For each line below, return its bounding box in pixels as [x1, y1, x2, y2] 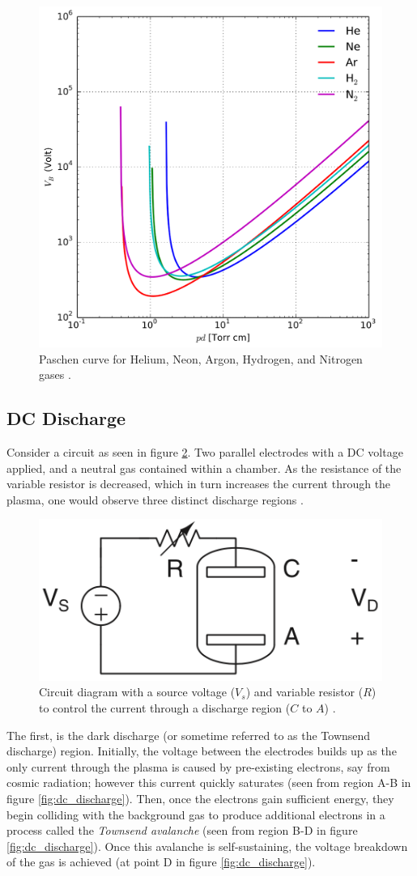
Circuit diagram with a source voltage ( [39, 683, 236, 700]
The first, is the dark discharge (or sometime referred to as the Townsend [6, 726, 371, 743]
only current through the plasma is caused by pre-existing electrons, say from [6, 758, 390, 775]
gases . [39, 366, 71, 383]
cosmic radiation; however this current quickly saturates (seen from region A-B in [6, 774, 411, 791]
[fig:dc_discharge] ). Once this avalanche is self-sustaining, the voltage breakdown [6, 837, 408, 854]
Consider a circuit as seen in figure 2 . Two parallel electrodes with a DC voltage [6, 444, 403, 461]
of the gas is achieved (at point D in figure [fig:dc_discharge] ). [6, 853, 316, 870]
